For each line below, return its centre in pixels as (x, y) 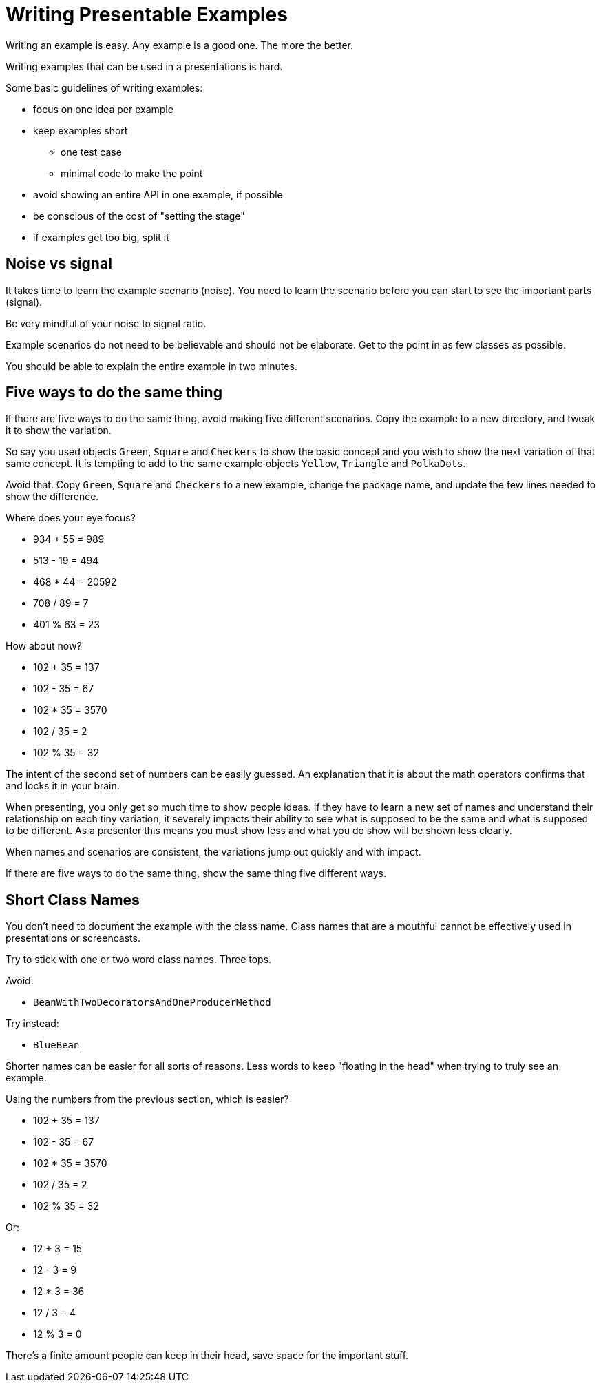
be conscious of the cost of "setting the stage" (139, 216)
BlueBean (56, 1045)
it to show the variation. (59, 431)
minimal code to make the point (132, 173)
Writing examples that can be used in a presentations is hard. (144, 66)
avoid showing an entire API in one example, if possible (158, 194)
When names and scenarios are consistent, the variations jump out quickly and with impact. (213, 852)
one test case (91, 152)
